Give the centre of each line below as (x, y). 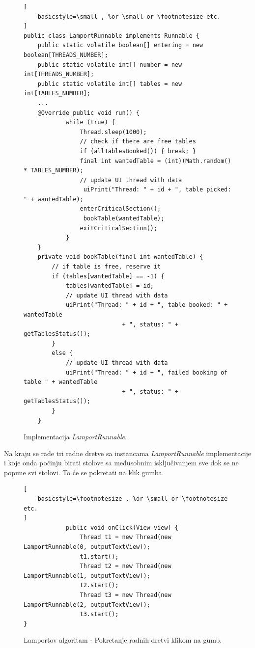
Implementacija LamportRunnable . (75, 437)
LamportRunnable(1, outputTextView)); (87, 576)
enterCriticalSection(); (120, 209)
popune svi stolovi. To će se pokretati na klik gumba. (84, 472)
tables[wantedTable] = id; (110, 286)
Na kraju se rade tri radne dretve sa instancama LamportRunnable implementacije (128, 453)
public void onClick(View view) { (122, 527)
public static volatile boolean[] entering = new (120, 45)
